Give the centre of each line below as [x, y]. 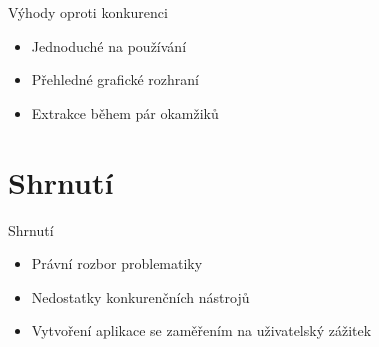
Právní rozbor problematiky [117, 263]
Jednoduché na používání [109, 45]
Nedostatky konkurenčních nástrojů [140, 296]
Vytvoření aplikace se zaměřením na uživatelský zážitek [201, 330]
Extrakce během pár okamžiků [125, 112]
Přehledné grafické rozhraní [115, 79]
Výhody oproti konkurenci [88, 12]
